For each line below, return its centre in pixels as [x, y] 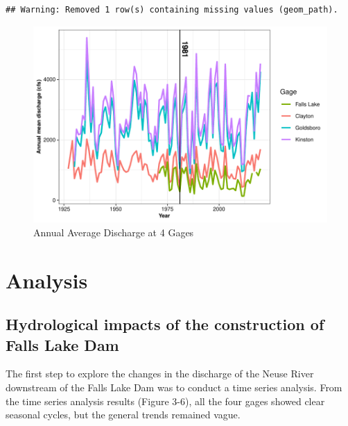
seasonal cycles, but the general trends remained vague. [123, 415]
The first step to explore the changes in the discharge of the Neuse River [160, 374]
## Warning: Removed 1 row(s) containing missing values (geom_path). [172, 10]
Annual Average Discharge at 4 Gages [114, 232]
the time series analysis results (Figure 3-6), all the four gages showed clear [165, 401]
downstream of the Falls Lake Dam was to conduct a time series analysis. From [174, 387]
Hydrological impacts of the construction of [165, 324]
